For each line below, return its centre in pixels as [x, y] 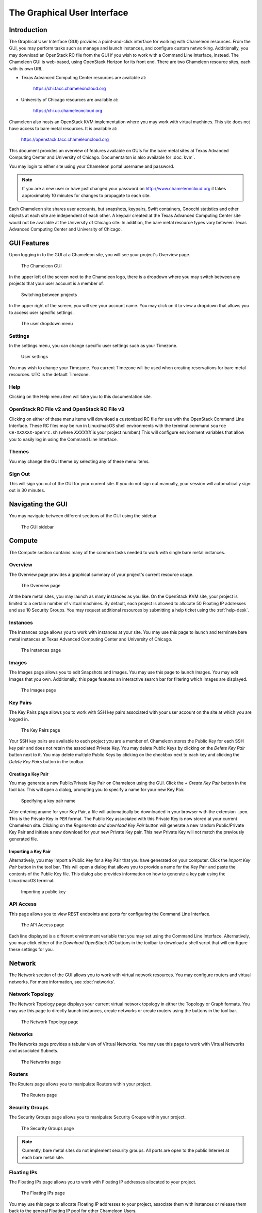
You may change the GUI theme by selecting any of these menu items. [79, 461]
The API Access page [43, 925]
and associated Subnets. [34, 1051]
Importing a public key [43, 892]
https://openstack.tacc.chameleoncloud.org [65, 139]
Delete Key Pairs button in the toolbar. [47, 761]
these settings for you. [32, 950]
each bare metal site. [43, 1157]
